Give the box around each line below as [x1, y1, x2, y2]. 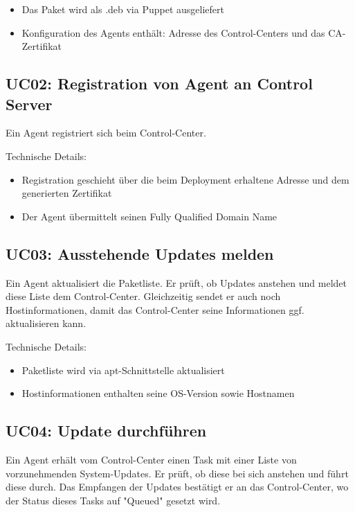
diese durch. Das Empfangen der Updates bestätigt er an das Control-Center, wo [6, 479, 349, 494]
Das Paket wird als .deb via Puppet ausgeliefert [21, 2, 224, 16]
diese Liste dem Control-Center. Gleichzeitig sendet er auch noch [6, 289, 281, 303]
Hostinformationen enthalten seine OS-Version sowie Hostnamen [21, 386, 295, 400]
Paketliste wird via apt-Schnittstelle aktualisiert [21, 362, 225, 377]
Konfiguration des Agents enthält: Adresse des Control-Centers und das [21, 25, 325, 39]
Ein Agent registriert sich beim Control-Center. [6, 125, 206, 140]
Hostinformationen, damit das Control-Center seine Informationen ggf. [6, 302, 304, 317]
